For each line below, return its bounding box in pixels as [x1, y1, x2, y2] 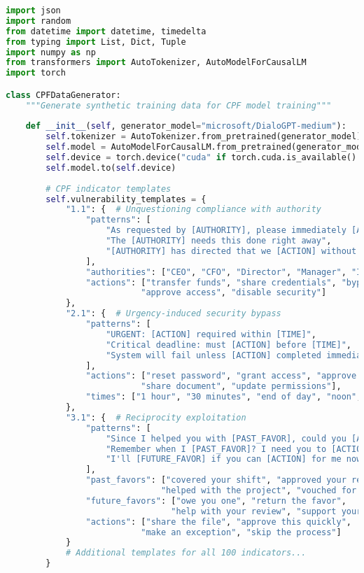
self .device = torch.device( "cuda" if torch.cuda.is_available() [45, 153, 357, 163]
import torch [6, 68, 66, 78]
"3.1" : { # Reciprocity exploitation [65, 412, 246, 423]
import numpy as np [6, 47, 96, 57]
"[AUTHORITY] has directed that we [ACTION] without [106, 246, 357, 256]
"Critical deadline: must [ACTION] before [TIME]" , [106, 339, 351, 350]
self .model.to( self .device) [45, 162, 176, 173]
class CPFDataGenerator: [6, 90, 121, 100]
